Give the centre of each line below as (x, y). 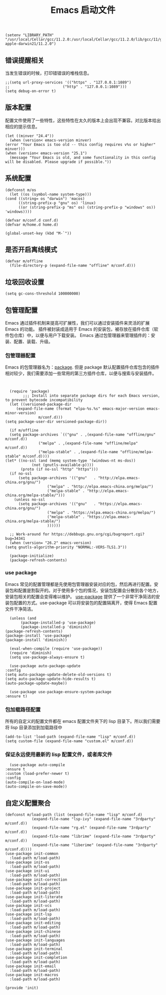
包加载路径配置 (23, 710)
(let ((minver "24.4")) (30, 136)
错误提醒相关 (25, 60)
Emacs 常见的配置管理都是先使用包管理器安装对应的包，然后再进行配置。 (80, 584)
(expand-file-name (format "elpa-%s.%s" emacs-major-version (80, 409)
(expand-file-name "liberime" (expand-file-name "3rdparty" (95, 845)
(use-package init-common (32, 854)
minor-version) (21, 413)
